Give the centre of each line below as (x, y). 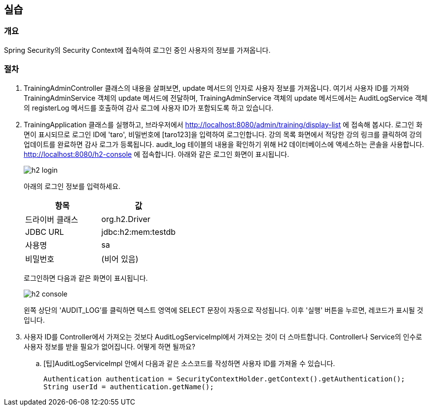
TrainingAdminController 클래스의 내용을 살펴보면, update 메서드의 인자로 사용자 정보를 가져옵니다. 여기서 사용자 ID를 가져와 (216, 88)
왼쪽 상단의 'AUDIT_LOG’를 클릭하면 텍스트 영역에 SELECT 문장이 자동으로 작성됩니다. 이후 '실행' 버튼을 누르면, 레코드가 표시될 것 (224, 310)
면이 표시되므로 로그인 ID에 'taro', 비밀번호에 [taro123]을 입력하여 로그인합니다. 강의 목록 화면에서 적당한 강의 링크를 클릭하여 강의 (223, 134)
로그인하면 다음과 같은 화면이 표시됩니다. (86, 278)
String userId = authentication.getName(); (129, 387)
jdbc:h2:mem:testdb (139, 232)
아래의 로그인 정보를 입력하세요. (72, 186)
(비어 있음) (120, 259)
